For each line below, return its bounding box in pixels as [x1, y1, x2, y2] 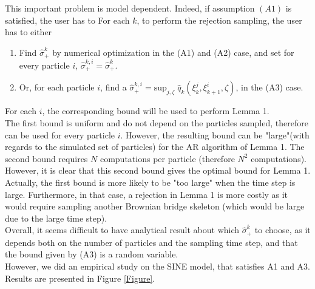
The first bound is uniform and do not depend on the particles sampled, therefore [5, 117, 308, 129]
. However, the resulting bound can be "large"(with [120, 128, 310, 141]
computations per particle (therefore [100, 152, 235, 165]
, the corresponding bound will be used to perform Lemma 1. [42, 104, 269, 117]
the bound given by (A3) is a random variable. [5, 248, 178, 260]
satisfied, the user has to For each [5, 13, 130, 26]
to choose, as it [254, 223, 311, 236]
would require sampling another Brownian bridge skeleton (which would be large [5, 200, 305, 212]
